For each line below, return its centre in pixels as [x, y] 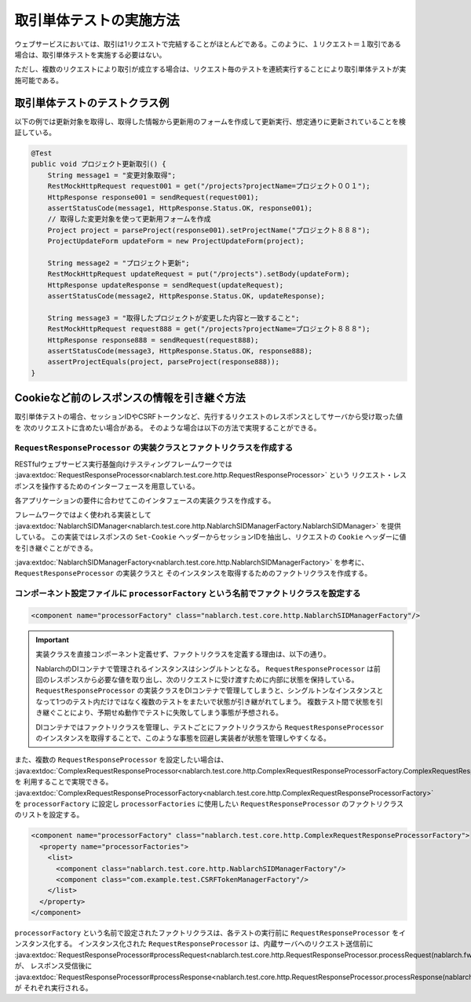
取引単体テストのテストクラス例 [92, 102]
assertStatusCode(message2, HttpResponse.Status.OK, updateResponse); [186, 296]
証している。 [35, 133]
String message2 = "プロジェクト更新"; [119, 263]
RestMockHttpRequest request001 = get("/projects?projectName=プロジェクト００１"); [209, 186]
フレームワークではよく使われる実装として [83, 515]
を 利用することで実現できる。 [64, 782]
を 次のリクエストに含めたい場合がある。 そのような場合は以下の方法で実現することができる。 [168, 427]
